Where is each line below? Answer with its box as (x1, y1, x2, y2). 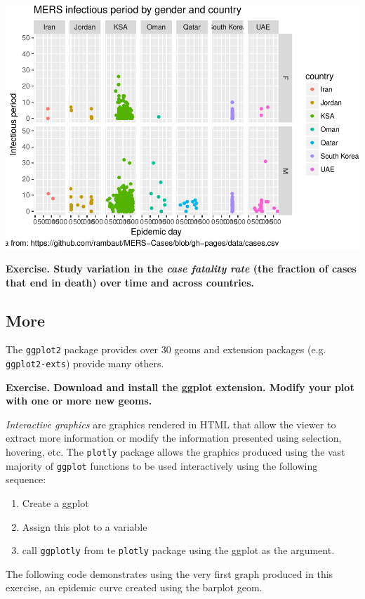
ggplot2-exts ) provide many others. (6, 356, 164, 371)
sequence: (6, 472, 46, 487)
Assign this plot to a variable (22, 519, 147, 534)
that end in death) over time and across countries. (6, 275, 254, 289)
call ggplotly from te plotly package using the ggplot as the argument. (22, 543, 335, 558)
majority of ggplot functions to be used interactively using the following (6, 458, 318, 473)
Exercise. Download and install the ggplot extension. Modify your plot (6, 379, 354, 394)
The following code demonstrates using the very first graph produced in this (6, 566, 333, 581)
